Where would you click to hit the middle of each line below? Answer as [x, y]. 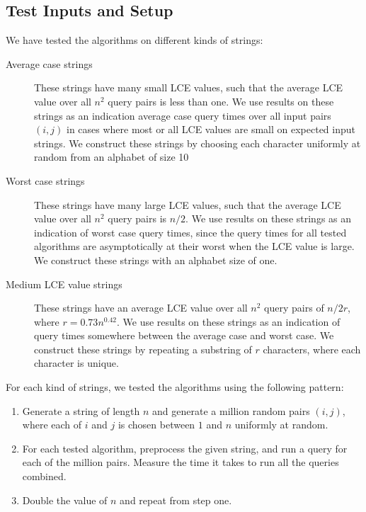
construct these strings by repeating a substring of [143, 349]
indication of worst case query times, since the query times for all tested [190, 232]
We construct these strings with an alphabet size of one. [156, 260]
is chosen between [156, 425]
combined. [44, 476]
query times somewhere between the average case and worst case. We [184, 335]
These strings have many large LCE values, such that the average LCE [188, 204]
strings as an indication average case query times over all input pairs [183, 115]
